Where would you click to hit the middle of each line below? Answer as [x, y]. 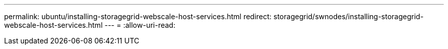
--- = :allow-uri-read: [140, 25]
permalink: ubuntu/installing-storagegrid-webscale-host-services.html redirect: [138, 16]
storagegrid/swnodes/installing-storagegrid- [349, 16]
